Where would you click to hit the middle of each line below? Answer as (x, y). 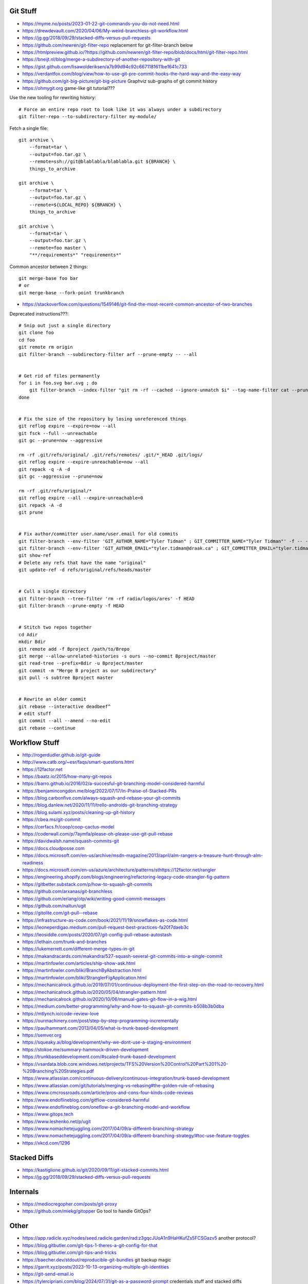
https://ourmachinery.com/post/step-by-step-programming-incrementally (101, 1021)
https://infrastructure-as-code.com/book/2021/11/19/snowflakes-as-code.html (105, 920)
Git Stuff (23, 11)
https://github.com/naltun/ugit (54, 905)
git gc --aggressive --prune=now (61, 477)
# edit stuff (35, 714)
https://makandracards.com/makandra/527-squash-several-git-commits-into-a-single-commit (122, 956)
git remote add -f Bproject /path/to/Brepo (74, 649)
